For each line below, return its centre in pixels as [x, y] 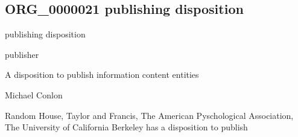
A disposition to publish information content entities [102, 75]
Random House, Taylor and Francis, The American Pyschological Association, [149, 115]
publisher [22, 54]
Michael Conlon [34, 94]
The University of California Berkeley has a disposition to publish [126, 127]
